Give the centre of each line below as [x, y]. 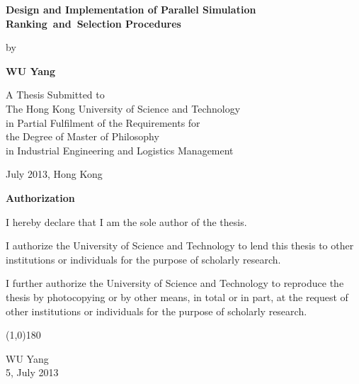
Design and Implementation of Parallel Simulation [131, 9]
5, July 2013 [32, 372]
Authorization [40, 197]
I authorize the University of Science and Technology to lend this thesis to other [180, 245]
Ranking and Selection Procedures [93, 23]
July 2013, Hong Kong [54, 174]
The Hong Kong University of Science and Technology [123, 108]
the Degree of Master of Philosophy [82, 136]
